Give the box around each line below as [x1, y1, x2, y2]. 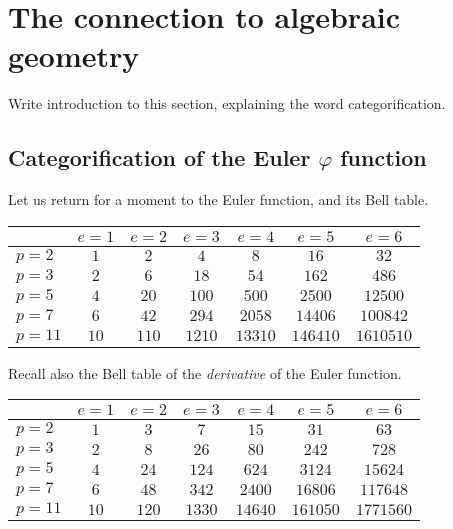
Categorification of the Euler [8, 142, 311, 173]
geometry [8, 35, 140, 76]
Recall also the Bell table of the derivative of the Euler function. [8, 362, 402, 383]
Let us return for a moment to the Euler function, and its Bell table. [8, 189, 429, 210]
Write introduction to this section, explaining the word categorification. [8, 93, 446, 114]
